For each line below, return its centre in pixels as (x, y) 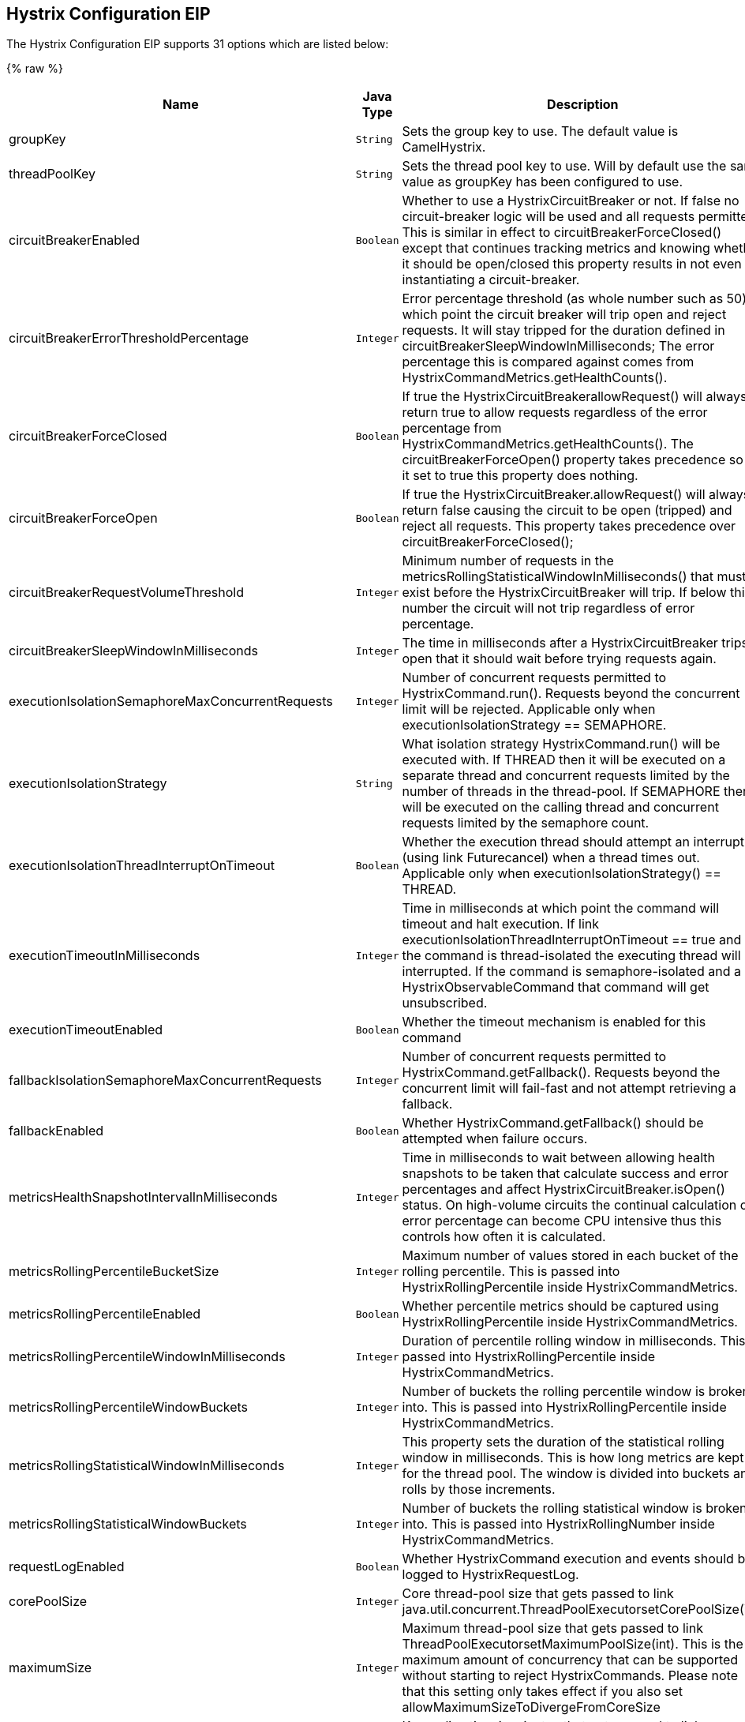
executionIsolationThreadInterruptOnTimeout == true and (572, 940)
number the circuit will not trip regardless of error (548, 608)
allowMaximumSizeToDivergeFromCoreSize (531, 1707)
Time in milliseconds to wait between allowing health (558, 1158)
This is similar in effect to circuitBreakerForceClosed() (562, 233)
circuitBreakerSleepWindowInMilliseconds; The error (558, 346)
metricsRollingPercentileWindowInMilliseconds (147, 1357)
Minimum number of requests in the (508, 561)
